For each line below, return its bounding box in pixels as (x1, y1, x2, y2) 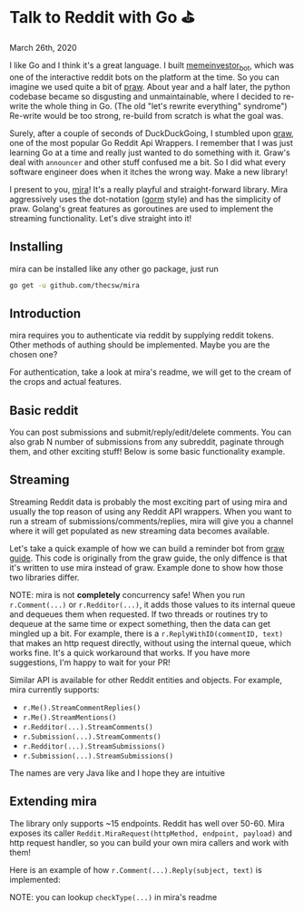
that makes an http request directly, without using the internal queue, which (9, 637, 292, 648)
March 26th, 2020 (9, 42, 77, 53)
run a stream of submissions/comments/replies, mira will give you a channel (9, 515, 294, 526)
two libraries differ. (9, 572, 80, 583)
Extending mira (9, 794, 97, 809)
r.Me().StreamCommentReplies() (22, 703, 142, 712)
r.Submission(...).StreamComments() (22, 732, 162, 741)
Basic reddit (9, 403, 79, 418)
